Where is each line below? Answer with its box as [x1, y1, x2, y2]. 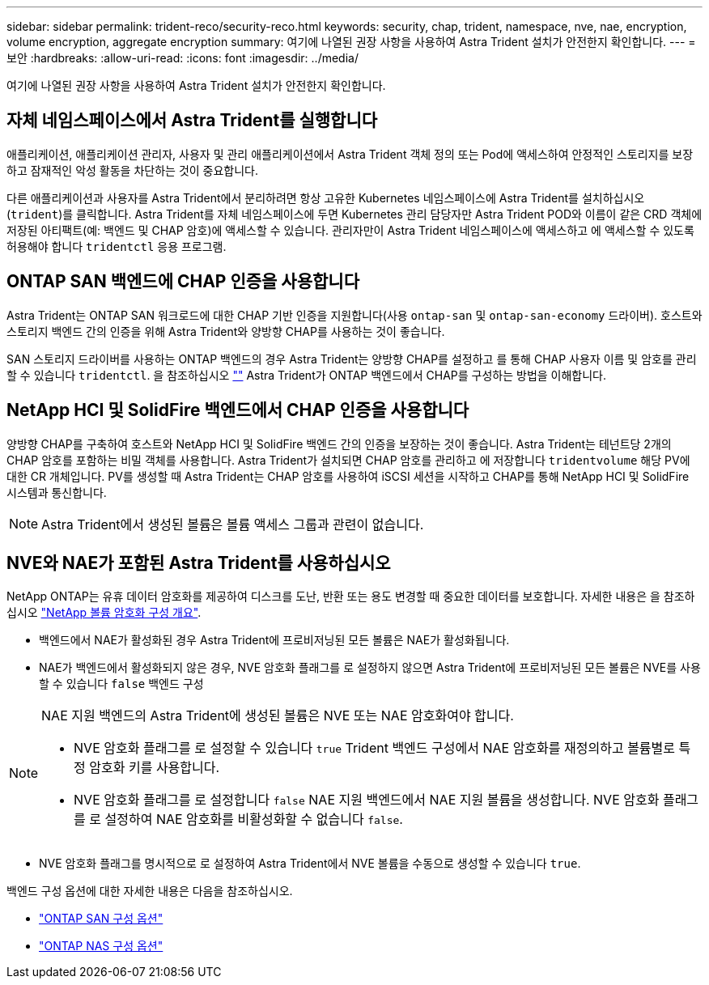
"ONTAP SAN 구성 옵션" [39, 911, 163, 926]
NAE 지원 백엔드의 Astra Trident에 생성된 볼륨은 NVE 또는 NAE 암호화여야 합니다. [41, 707, 514, 724]
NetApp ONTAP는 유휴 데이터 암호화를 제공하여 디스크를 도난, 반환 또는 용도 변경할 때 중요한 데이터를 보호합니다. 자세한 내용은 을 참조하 [6, 589, 695, 604]
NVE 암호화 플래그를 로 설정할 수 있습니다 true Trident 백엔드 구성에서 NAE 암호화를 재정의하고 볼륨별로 [74, 740, 676, 757]
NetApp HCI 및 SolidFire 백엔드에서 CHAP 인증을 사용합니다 [6, 400, 469, 421]
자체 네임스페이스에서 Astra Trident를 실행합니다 [6, 110, 378, 131]
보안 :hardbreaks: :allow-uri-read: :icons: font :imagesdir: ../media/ [6, 51, 359, 65]
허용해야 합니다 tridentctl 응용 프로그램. [6, 239, 227, 253]
